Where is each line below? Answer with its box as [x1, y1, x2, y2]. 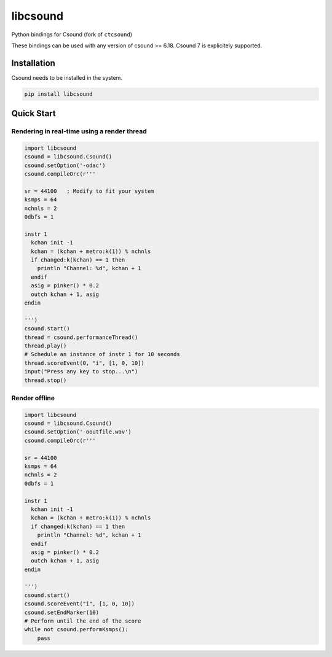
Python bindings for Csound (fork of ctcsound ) [11, 31, 132, 38]
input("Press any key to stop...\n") [24, 368, 138, 375]
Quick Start [11, 108, 56, 119]
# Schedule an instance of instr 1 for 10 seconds [24, 351, 181, 358]
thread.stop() [24, 376, 67, 384]
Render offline [11, 394, 55, 402]
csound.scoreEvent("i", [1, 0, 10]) [24, 601, 135, 607]
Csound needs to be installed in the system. [11, 74, 123, 81]
